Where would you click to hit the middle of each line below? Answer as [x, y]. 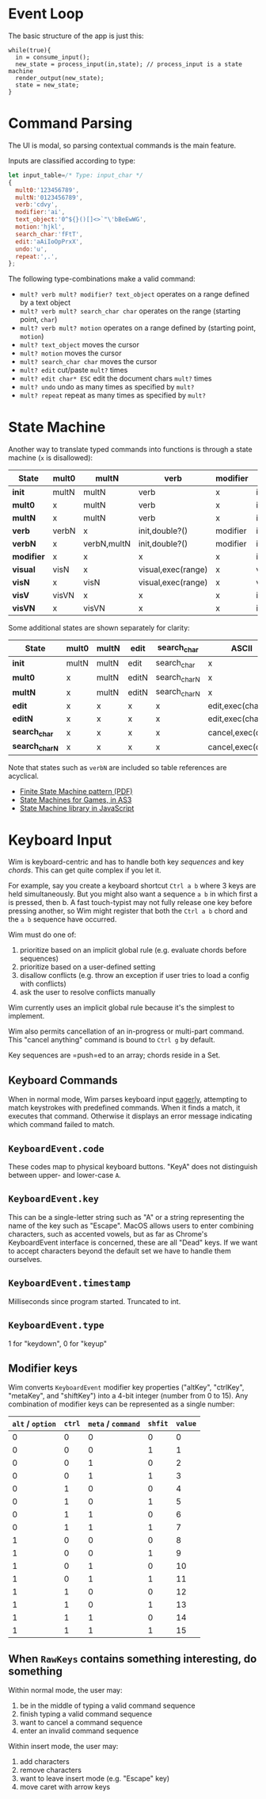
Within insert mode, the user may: [63, 1747]
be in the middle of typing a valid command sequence [107, 1705]
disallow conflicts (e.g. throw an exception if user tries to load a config [134, 976]
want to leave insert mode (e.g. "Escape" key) [95, 1778]
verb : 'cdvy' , [37, 205]
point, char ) [38, 320]
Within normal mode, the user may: [65, 1690]
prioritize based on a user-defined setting [87, 967]
